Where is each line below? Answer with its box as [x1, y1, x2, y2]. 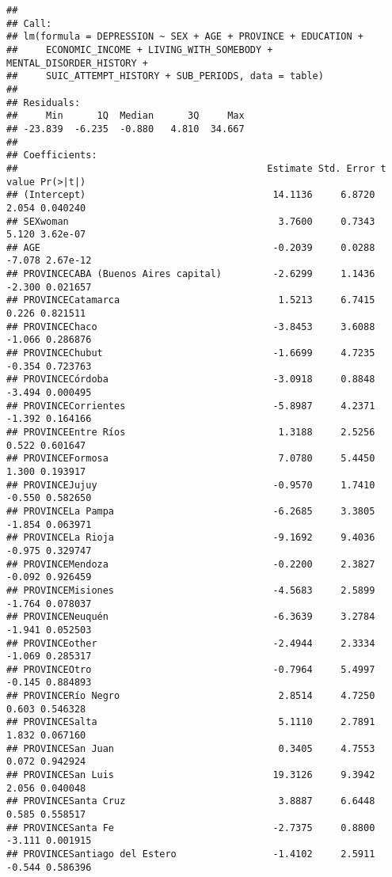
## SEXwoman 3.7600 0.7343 [6, 215, 375, 227]
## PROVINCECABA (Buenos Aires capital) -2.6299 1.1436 [6, 268, 375, 280]
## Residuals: [6, 97, 81, 108]
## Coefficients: [6, 150, 97, 161]
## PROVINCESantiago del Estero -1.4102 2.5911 [6, 849, 375, 860]
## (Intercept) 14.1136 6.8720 [6, 189, 375, 201]
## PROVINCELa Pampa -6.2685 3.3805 [6, 505, 375, 517]
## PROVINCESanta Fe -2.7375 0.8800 [6, 822, 375, 833]
